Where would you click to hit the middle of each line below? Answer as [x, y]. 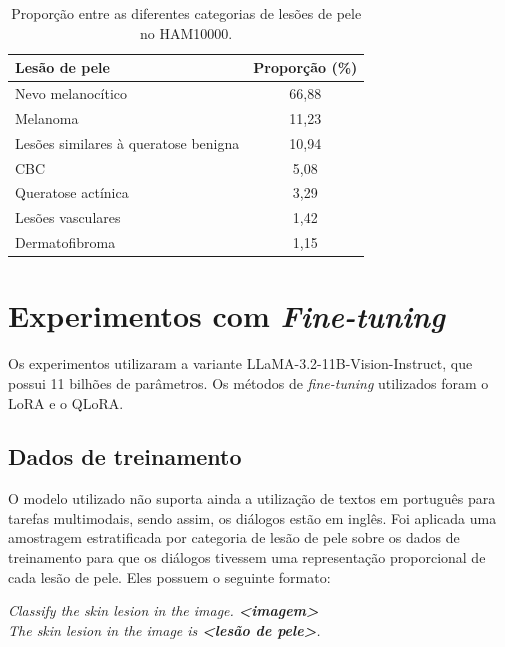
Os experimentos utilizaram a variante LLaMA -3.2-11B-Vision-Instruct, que [240, 363]
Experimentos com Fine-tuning [226, 316]
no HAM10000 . [186, 32]
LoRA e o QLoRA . [66, 402]
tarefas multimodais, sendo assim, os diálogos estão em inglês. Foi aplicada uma [252, 517]
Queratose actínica [72, 192]
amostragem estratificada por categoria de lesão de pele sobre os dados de [234, 537]
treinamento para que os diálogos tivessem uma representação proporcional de [247, 557]
